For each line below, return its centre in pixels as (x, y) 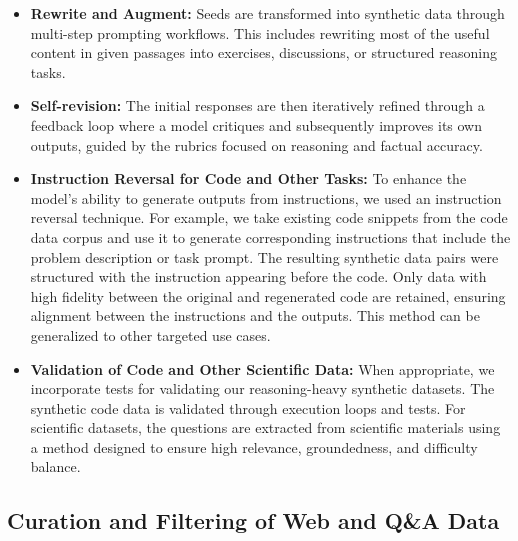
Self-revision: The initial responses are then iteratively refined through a (257, 105)
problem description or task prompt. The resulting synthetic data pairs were (264, 256)
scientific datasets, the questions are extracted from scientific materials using (265, 427)
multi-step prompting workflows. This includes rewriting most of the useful (260, 32)
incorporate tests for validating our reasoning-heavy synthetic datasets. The (262, 388)
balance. (55, 466)
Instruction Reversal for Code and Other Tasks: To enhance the (248, 178)
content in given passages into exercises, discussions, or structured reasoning (263, 52)
